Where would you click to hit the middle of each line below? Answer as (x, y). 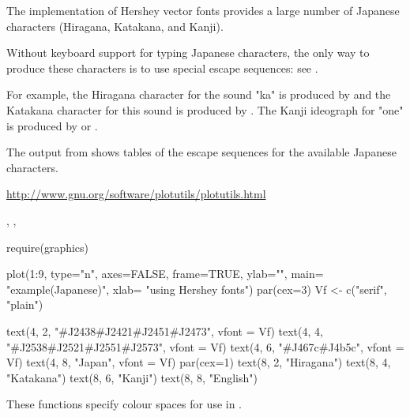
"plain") (25, 304)
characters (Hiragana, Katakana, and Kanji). (115, 26)
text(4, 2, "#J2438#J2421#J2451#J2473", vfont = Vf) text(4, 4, (165, 331)
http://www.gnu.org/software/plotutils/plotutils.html (136, 194)
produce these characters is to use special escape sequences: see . (162, 68)
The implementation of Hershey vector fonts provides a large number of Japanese (203, 10)
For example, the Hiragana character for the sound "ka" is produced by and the (199, 94)
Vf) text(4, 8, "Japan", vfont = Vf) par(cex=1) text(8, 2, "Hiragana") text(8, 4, (199, 362)
